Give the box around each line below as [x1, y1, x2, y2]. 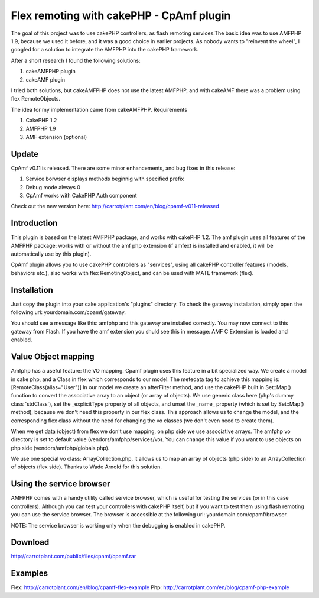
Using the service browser [11, 479, 110, 489]
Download [11, 537, 50, 547]
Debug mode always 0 [25, 183, 81, 190]
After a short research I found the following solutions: [11, 57, 141, 64]
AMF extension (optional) [25, 133, 87, 140]
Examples [11, 568, 48, 578]
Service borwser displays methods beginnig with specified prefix [25, 175, 184, 183]
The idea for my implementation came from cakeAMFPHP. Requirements [11, 106, 187, 113]
